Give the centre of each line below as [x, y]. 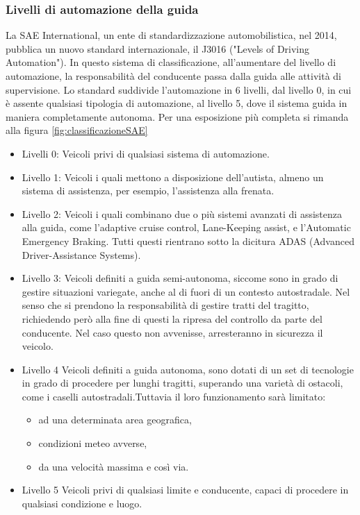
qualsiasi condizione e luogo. [82, 503]
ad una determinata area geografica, [115, 420]
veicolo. [38, 346]
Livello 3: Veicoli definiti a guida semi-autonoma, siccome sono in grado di [180, 278]
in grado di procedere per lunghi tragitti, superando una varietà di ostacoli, [182, 383]
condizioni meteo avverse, [93, 443]
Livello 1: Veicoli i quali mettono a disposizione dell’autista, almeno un [173, 177]
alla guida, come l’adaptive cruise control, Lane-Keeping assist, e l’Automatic [186, 227]
